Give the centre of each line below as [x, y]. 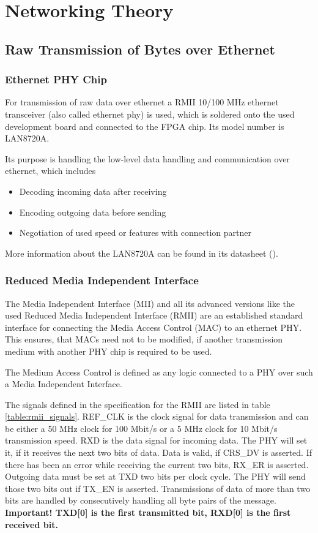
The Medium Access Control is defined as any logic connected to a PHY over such [159, 372]
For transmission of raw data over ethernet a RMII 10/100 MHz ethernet [142, 102]
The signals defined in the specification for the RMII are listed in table [138, 404]
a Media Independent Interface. [64, 384]
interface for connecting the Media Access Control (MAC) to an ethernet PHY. [153, 327]
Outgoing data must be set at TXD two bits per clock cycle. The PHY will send [155, 476]
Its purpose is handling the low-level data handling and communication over [147, 158]
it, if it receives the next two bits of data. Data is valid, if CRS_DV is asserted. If [158, 452]
